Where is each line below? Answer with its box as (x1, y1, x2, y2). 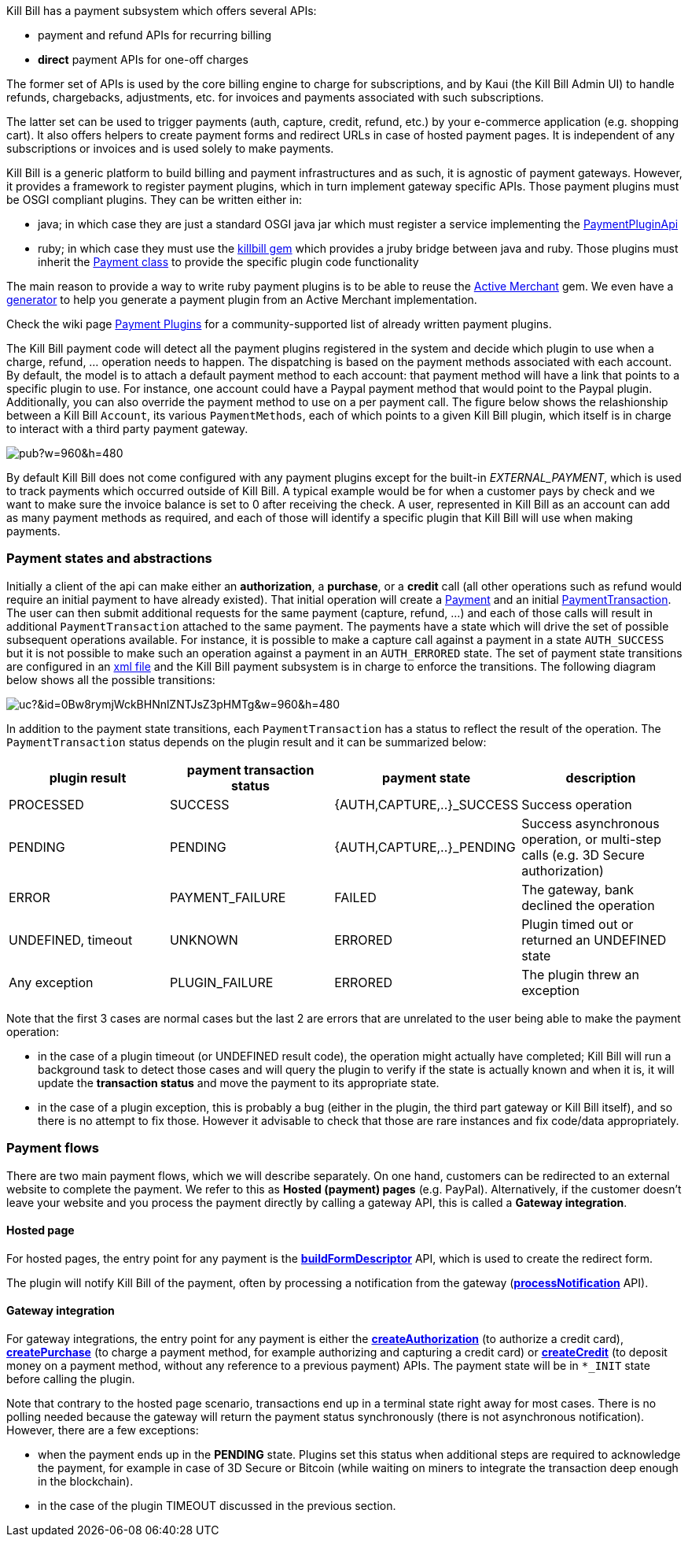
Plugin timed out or (521, 916, 634, 932)
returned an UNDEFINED (521, 931, 667, 948)
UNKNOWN (169, 931, 238, 948)
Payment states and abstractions (6, 550, 212, 567)
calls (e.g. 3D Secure (521, 846, 645, 863)
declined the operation (521, 897, 655, 913)
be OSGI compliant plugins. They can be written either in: (6, 193, 303, 206)
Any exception (9, 974, 94, 990)
